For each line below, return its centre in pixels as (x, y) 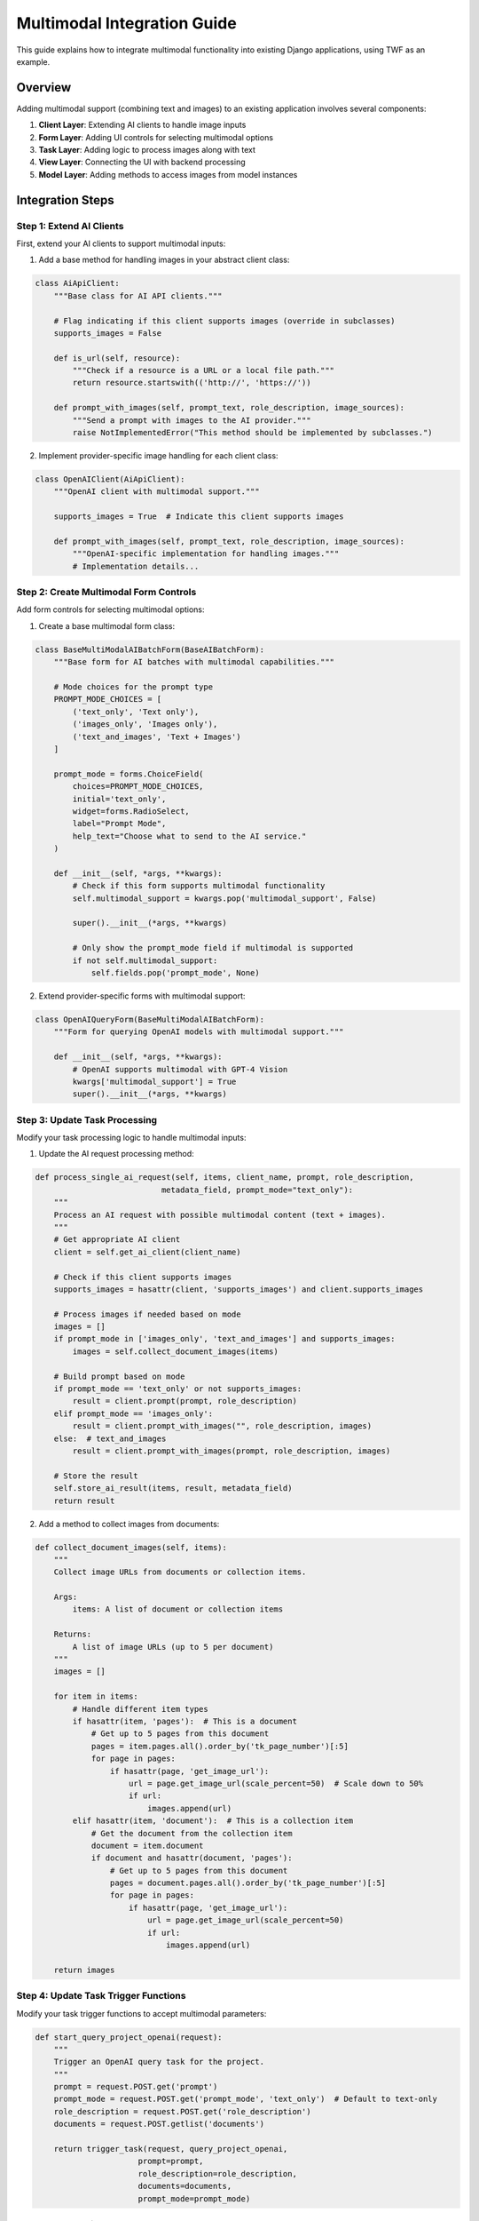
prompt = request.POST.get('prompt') (136, 2087)
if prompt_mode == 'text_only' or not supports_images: (178, 1389)
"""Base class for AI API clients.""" (138, 296)
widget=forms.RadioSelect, (131, 811)
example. (33, 61)
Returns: (73, 1634)
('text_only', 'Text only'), (136, 712)
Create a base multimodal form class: (107, 625)
